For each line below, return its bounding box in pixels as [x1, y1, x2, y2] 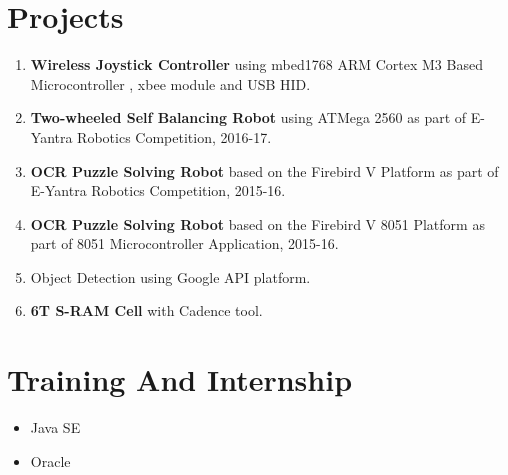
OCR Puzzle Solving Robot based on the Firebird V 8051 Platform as [30, 213, 485, 234]
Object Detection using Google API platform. [30, 266, 311, 287]
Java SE [30, 417, 81, 438]
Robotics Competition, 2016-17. [77, 126, 272, 147]
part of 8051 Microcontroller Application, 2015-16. [30, 233, 339, 254]
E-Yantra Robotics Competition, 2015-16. [30, 180, 286, 201]
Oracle [30, 450, 71, 471]
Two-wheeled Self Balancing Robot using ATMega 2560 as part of [30, 107, 467, 128]
